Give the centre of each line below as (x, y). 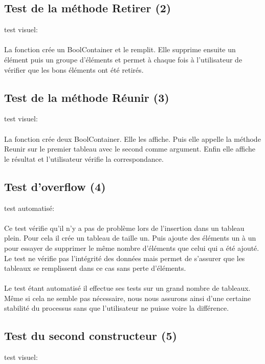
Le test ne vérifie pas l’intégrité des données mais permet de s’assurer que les (125, 258)
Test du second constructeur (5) (91, 336)
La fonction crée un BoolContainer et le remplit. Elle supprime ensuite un (120, 49)
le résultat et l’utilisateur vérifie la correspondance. (84, 158)
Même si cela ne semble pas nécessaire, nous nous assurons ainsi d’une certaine (128, 298)
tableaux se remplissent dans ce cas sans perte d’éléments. (95, 268)
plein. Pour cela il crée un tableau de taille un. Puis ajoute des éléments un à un (130, 238)
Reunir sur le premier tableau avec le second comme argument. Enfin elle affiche (130, 149)
